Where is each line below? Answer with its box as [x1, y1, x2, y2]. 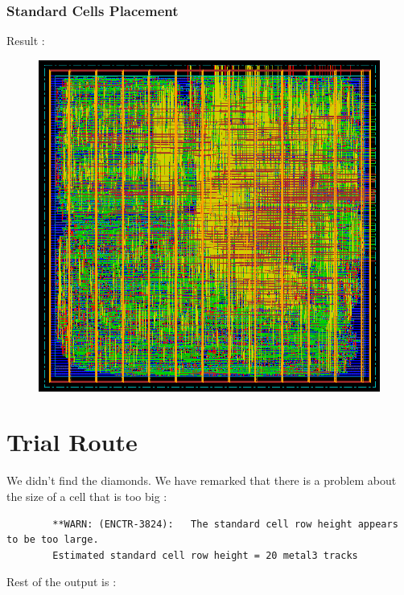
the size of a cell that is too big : [6, 487, 167, 504]
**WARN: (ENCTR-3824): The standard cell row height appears [52, 518, 398, 530]
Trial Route [6, 425, 138, 458]
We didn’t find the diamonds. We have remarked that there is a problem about [6, 472, 397, 489]
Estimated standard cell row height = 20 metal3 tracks [52, 549, 358, 561]
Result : [6, 32, 45, 49]
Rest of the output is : [6, 573, 117, 590]
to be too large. [6, 534, 99, 546]
